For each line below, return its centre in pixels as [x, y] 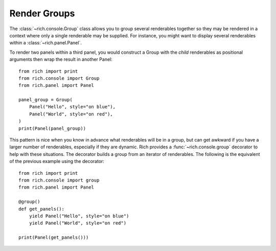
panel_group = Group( [45, 100]
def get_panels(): [42, 209]
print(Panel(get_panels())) [54, 237]
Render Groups [42, 13]
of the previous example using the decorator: [57, 162]
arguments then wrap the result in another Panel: [61, 59]
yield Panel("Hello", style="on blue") [79, 216]
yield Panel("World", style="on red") [78, 223]
